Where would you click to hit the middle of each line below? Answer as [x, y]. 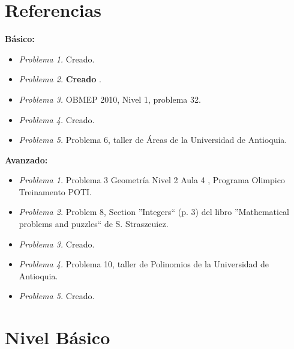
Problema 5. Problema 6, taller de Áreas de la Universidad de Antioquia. [153, 140]
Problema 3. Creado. [57, 244]
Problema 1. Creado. [57, 59]
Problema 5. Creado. [57, 296]
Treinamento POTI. [55, 191]
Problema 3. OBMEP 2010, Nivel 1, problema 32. [110, 99]
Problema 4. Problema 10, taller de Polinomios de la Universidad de [144, 264]
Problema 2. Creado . [60, 79]
